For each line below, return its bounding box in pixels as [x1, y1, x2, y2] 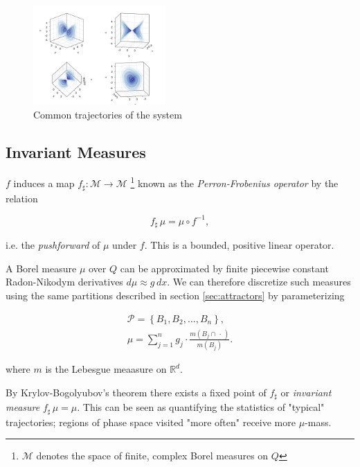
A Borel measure [6, 261, 77, 275]
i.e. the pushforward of [6, 238, 100, 252]
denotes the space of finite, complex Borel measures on [36, 448, 269, 463]
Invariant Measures [6, 141, 146, 162]
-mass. [305, 414, 332, 429]
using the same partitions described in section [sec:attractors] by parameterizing [6, 288, 345, 302]
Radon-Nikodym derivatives [6, 274, 123, 289]
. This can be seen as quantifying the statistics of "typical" [77, 400, 325, 414]
